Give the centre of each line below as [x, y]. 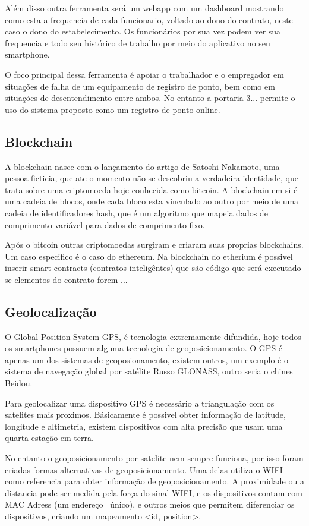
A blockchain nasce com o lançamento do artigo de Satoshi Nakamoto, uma [142, 166]
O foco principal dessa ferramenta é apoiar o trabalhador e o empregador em [144, 74]
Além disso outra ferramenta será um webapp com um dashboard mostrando [144, 8]
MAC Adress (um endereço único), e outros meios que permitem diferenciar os [150, 504]
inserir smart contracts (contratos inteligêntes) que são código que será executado [153, 268]
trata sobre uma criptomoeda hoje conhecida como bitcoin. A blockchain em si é [151, 189]
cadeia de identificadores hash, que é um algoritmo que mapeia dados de [136, 212]
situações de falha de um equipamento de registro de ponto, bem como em [140, 86]
